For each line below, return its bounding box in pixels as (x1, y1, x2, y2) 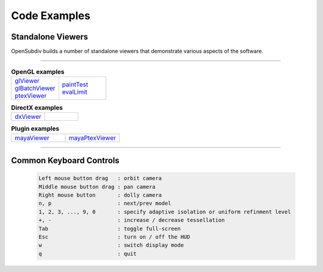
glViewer (14, 77, 40, 85)
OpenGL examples (11, 68, 65, 76)
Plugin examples (11, 124, 60, 133)
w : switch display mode (38, 242, 184, 249)
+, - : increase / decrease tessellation (38, 217, 225, 224)
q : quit (38, 250, 137, 257)
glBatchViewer (14, 84, 56, 92)
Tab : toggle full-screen (38, 225, 181, 232)
